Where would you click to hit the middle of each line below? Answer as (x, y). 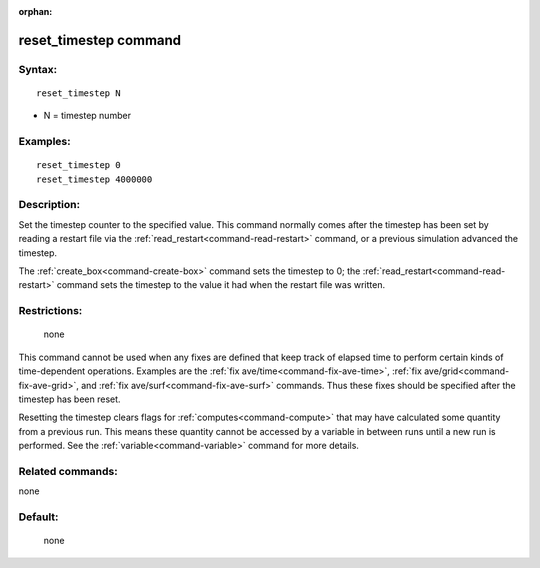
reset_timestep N (78, 93)
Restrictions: (50, 311)
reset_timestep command (100, 40)
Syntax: (38, 69)
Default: (38, 517)
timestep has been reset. (69, 399)
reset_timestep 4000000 (94, 179)
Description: (49, 205)
